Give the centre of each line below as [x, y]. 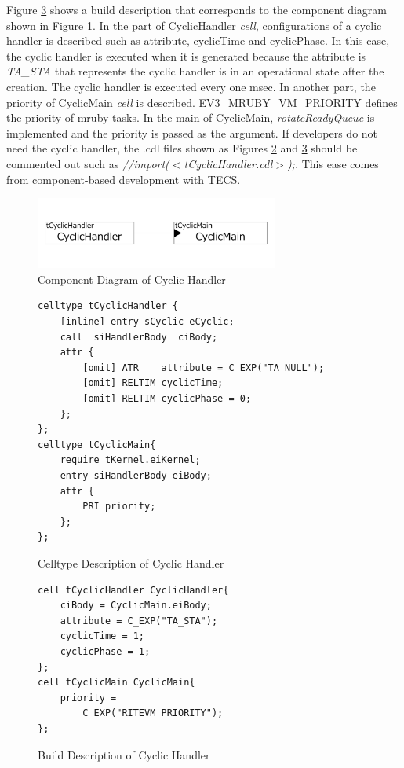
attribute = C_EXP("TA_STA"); [139, 621]
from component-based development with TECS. [124, 179]
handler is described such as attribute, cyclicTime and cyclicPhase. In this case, [198, 40]
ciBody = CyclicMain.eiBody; [136, 606]
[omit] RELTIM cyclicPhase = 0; [167, 399]
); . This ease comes [333, 163]
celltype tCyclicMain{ [97, 445]
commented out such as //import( [88, 163]
